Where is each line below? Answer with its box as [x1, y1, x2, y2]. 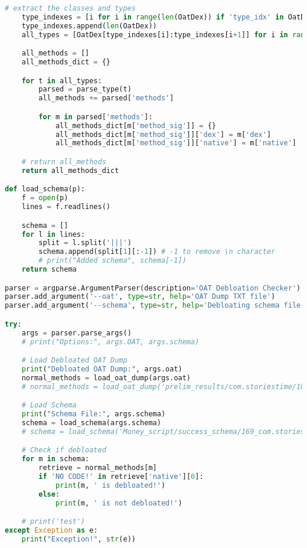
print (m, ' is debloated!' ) [55, 481, 166, 490]
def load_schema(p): [5, 185, 86, 194]
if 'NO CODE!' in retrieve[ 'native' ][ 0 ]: [38, 472, 204, 481]
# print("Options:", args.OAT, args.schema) [21, 337, 200, 346]
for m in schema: [21, 455, 90, 464]
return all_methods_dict [21, 166, 119, 175]
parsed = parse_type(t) [38, 85, 132, 94]
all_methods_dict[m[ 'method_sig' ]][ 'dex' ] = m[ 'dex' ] [55, 130, 272, 139]
